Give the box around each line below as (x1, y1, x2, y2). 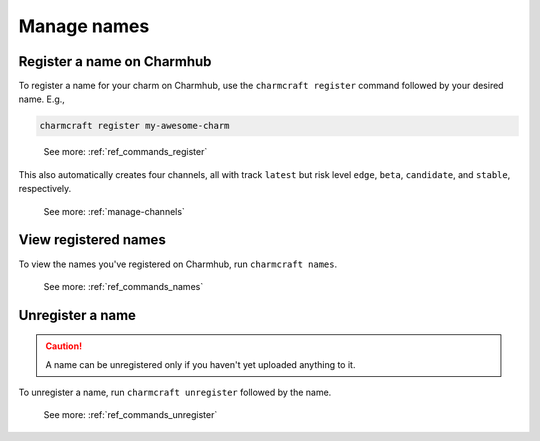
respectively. (18, 183, 72, 195)
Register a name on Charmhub (18, 53, 212, 70)
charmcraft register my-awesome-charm (39, 120, 230, 132)
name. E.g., (18, 93, 65, 105)
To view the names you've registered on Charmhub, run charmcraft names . (18, 258, 338, 270)
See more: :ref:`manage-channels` (43, 205, 185, 217)
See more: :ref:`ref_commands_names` (43, 280, 204, 292)
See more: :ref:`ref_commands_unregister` (43, 409, 218, 421)
